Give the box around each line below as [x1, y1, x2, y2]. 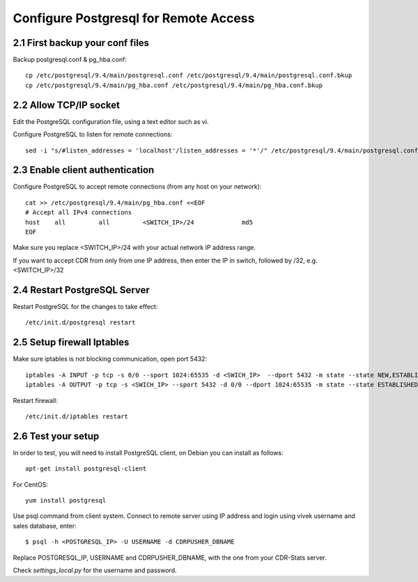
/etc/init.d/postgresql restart [25, 319, 136, 327]
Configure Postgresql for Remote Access [13, 10, 255, 26]
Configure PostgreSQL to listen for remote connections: [13, 130, 173, 139]
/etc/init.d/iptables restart [25, 412, 129, 420]
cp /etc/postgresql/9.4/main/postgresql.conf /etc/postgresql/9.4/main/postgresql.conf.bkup [25, 72, 353, 79]
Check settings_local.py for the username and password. [13, 566, 177, 574]
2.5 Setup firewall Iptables [13, 336, 130, 348]
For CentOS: [13, 480, 49, 489]
